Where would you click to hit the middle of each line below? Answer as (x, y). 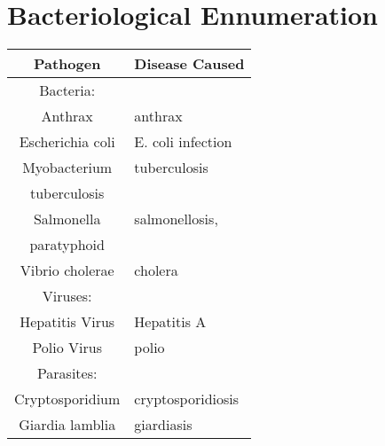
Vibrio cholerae (67, 270)
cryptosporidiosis (187, 399)
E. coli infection (183, 142)
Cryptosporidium (67, 399)
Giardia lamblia (67, 425)
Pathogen (67, 64)
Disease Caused (189, 64)
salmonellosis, (176, 219)
